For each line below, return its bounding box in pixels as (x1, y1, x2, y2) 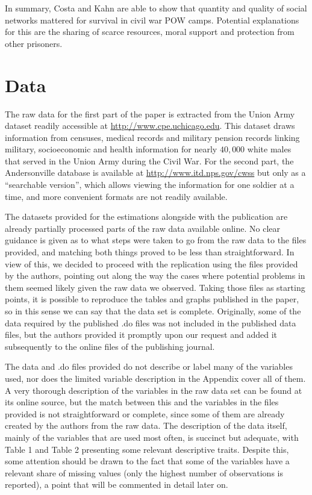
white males (247, 143, 292, 155)
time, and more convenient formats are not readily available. (5, 190, 228, 202)
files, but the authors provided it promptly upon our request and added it (5, 328, 278, 341)
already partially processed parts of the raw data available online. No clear (5, 222, 281, 234)
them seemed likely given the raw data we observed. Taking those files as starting (5, 281, 305, 293)
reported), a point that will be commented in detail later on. (5, 478, 228, 491)
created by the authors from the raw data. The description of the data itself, (5, 419, 287, 432)
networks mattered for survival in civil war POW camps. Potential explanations (5, 13, 299, 26)
